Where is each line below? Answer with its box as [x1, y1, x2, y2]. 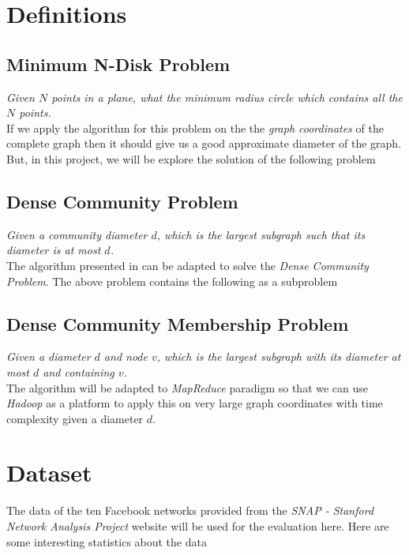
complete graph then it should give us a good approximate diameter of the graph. [6, 135, 402, 152]
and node [103, 348, 148, 365]
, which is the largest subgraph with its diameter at [156, 348, 401, 365]
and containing [43, 363, 114, 380]
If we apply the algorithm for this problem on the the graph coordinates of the [6, 119, 384, 136]
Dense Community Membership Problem [6, 311, 349, 336]
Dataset [6, 456, 92, 489]
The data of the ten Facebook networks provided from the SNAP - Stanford [6, 502, 374, 519]
